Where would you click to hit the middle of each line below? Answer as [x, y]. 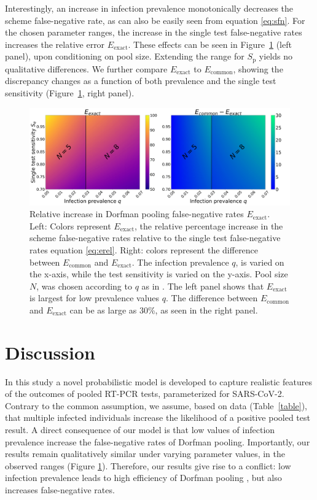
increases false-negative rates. [60, 490]
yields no [276, 56]
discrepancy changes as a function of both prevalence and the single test [141, 81]
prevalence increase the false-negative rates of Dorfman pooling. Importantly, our [158, 441]
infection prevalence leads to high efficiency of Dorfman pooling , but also [143, 478]
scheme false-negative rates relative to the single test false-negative [155, 238]
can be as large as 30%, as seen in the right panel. [164, 310]
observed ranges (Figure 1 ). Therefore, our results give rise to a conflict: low [148, 465]
